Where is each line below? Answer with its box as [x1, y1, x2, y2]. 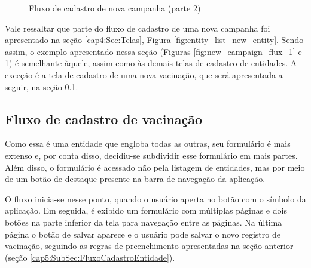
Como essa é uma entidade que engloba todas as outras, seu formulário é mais [5, 137, 291, 150]
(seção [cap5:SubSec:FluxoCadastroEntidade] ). [5, 251, 175, 263]
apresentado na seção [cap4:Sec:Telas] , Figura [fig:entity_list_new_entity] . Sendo [5, 33, 304, 46]
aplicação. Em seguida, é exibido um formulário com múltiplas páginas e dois [5, 204, 287, 217]
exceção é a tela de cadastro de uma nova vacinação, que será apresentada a [5, 68, 283, 81]
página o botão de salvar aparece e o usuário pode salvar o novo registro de [5, 227, 280, 240]
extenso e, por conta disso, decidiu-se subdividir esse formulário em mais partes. [5, 149, 298, 161]
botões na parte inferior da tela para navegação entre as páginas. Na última [5, 215, 282, 228]
